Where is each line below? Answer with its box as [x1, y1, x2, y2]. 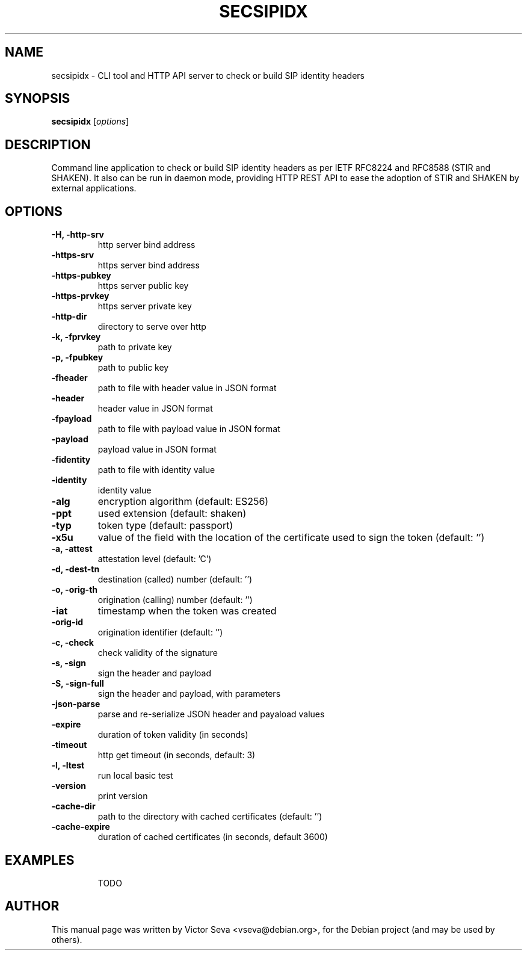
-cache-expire [51, 821, 110, 832]
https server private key [97, 301, 192, 312]
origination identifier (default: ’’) [97, 627, 223, 638]
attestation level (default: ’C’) [97, 554, 212, 564]
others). [51, 934, 82, 945]
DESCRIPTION [5, 137, 91, 152]
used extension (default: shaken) [97, 507, 247, 520]
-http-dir [51, 311, 87, 322]
